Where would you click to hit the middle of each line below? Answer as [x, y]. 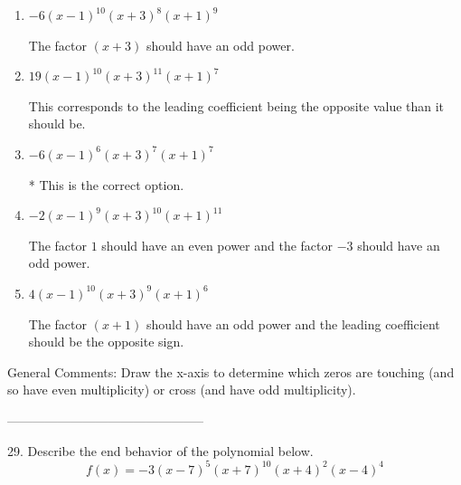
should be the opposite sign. [106, 342]
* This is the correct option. [106, 184]
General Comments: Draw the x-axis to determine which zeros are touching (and [231, 371]
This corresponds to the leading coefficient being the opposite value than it [236, 105]
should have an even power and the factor [217, 245]
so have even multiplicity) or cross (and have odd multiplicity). [182, 390]
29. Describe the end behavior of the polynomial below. [160, 450]
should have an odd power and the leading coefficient [293, 323]
